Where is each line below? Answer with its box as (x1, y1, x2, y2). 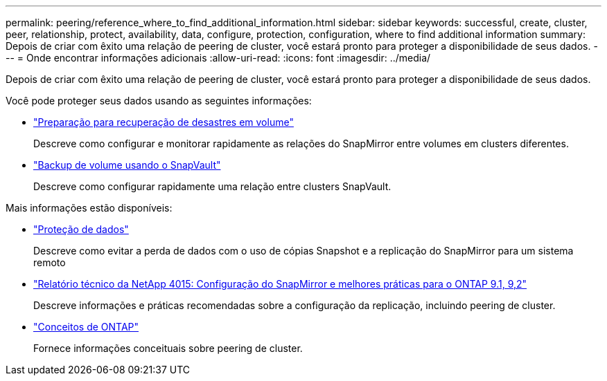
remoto (33, 257, 66, 268)
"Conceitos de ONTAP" (33, 321, 139, 333)
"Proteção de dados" (33, 223, 129, 235)
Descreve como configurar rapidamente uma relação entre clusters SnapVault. (33, 180, 392, 192)
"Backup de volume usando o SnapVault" (33, 159, 221, 171)
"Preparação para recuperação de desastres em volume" (33, 116, 294, 128)
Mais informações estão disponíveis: (6, 202, 173, 214)
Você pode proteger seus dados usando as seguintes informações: (6, 95, 312, 106)
